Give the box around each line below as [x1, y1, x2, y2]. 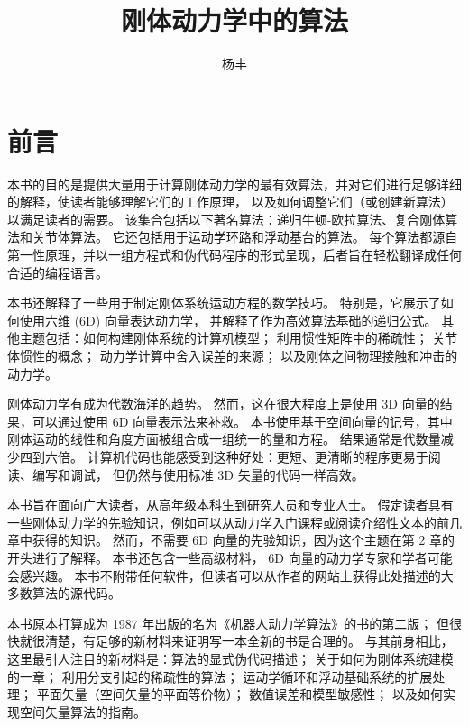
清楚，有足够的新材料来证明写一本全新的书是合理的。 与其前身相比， [44, 631, 454, 650]
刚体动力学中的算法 [120, 2, 348, 39]
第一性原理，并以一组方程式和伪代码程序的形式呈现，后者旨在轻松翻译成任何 [7, 245, 462, 264]
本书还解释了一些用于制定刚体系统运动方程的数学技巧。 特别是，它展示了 [7, 293, 441, 312]
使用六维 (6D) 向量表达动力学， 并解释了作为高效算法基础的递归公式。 [19, 310, 437, 329]
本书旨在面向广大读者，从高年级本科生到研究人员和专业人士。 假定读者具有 [7, 495, 454, 514]
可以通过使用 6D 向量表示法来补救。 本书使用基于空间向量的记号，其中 [32, 411, 453, 430]
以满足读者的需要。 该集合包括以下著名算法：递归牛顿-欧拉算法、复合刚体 [7, 209, 446, 228]
